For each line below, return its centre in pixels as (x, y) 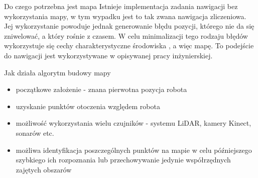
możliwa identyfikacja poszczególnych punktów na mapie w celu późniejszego (134, 150)
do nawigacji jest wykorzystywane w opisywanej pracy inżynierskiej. (108, 55)
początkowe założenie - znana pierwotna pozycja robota (101, 89)
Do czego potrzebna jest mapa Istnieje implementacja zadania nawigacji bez (121, 6)
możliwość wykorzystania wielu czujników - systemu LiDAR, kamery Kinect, (134, 123)
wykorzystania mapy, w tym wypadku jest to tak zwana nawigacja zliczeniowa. (125, 16)
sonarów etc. (35, 132)
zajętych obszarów (44, 169)
